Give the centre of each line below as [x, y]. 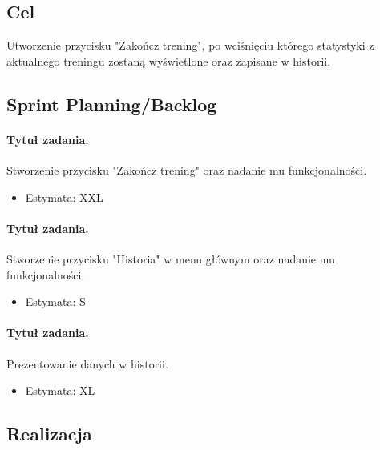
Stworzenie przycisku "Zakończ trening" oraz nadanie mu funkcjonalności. [187, 169]
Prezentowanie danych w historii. [87, 363]
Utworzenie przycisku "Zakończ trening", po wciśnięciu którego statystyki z [190, 45]
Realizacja [49, 434]
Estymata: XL [60, 390]
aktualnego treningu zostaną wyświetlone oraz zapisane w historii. [169, 60]
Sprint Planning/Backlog [112, 104]
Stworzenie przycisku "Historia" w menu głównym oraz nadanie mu [171, 258]
